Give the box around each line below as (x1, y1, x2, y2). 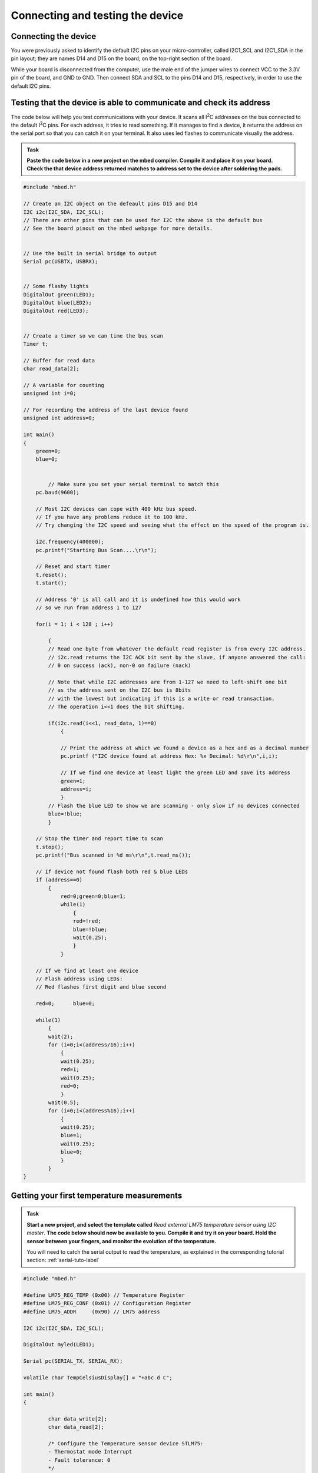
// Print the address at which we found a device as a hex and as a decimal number (60, 745, 309, 751)
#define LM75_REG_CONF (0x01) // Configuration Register (23, 1300, 191, 1307)
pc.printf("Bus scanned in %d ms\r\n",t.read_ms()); (35, 852, 191, 858)
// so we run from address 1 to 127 (35, 605, 141, 611)
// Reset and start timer (35, 563, 111, 570)
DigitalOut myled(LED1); (23, 1341, 95, 1348)
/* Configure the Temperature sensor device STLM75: (48, 1441, 204, 1447)
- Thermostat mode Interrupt (48, 1448, 132, 1455)
